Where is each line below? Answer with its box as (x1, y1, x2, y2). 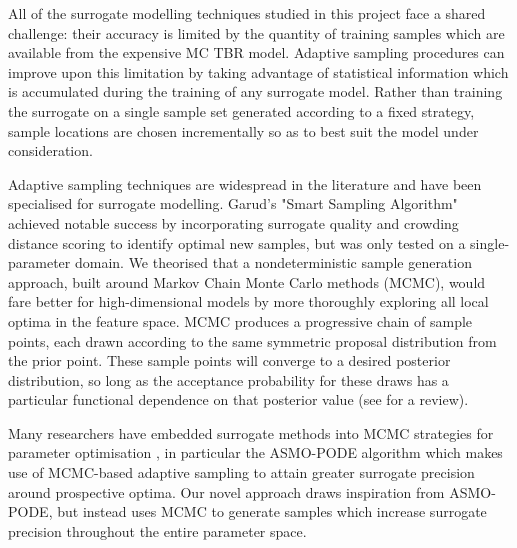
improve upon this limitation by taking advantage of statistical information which (8, 61, 509, 82)
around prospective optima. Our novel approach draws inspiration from (8, 481, 445, 502)
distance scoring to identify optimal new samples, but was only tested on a (8, 232, 466, 253)
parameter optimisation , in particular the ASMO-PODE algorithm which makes (8, 442, 503, 463)
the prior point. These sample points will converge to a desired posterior (8, 350, 451, 371)
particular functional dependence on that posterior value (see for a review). (8, 389, 469, 410)
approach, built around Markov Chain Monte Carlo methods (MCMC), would (8, 271, 486, 292)
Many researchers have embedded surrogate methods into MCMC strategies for (8, 422, 494, 443)
